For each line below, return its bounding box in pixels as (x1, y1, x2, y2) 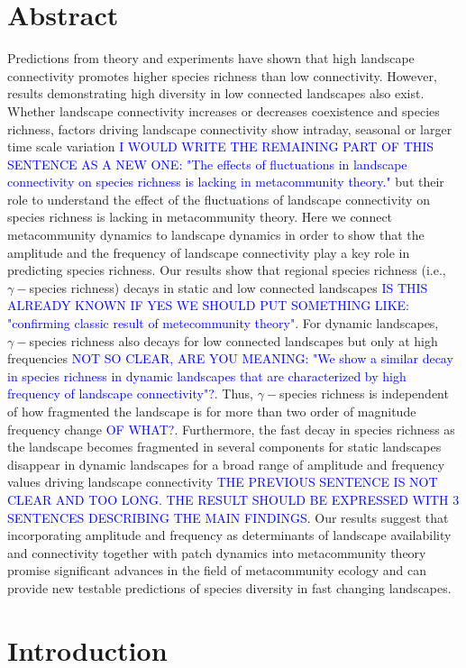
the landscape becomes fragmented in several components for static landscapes (7, 437, 442, 456)
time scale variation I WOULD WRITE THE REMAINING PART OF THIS (7, 137, 434, 156)
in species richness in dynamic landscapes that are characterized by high (7, 366, 407, 385)
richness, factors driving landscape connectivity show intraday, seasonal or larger (7, 119, 452, 138)
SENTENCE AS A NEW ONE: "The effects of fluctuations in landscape (7, 154, 407, 173)
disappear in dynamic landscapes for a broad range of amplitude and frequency (7, 454, 445, 473)
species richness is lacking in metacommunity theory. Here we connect (7, 207, 393, 226)
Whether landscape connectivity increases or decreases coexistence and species (7, 101, 440, 120)
